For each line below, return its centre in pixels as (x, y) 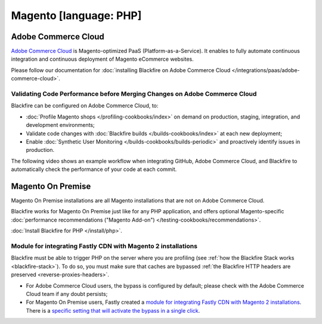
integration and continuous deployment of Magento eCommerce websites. (102, 59)
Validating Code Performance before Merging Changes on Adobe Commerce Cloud (134, 94)
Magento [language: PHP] (76, 15)
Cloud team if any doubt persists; (67, 294)
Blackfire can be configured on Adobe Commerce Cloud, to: (85, 106)
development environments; (60, 125)
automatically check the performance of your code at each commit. (94, 169)
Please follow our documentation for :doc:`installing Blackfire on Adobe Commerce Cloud (121, 70)
